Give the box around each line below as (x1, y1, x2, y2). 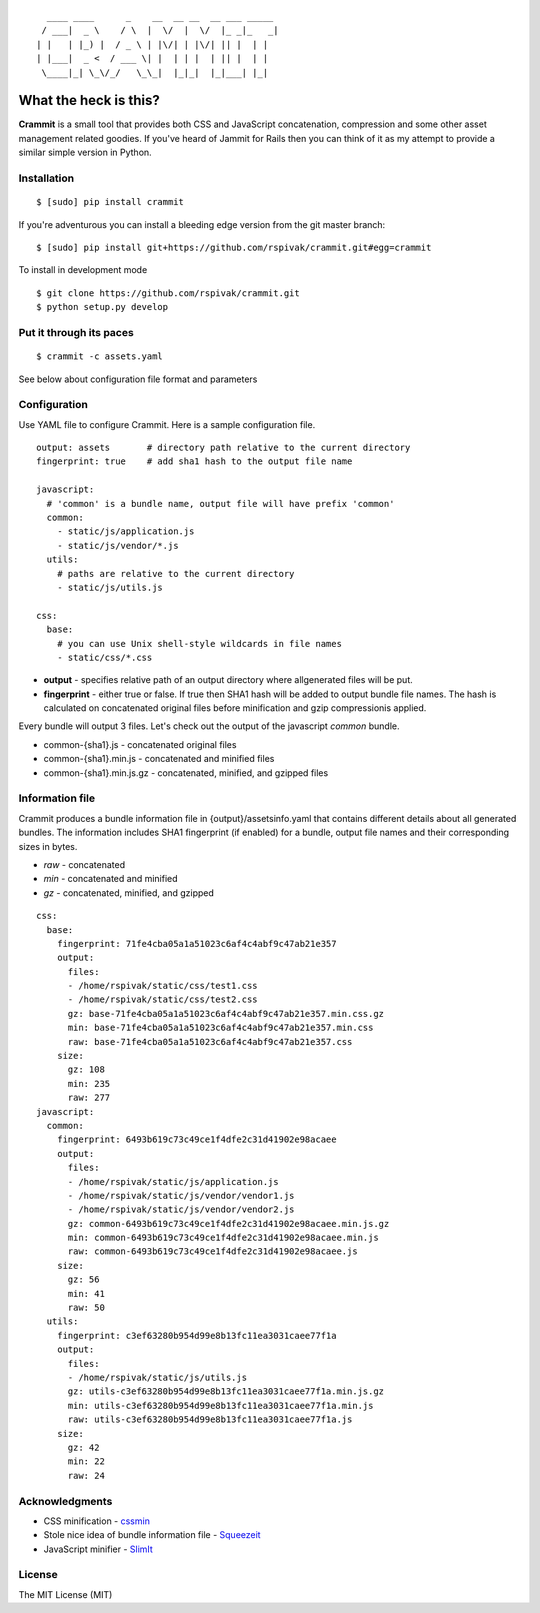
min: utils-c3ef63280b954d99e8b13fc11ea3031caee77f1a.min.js (67, 1400, 374, 1411)
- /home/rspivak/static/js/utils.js (67, 1372, 248, 1383)
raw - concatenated (43, 858, 125, 870)
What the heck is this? (18, 92, 160, 109)
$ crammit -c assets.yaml (36, 351, 164, 362)
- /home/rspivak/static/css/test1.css (67, 980, 259, 992)
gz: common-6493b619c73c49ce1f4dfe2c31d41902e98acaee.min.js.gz (67, 1218, 390, 1229)
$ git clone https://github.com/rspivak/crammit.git (36, 287, 300, 299)
